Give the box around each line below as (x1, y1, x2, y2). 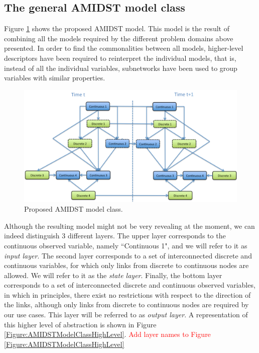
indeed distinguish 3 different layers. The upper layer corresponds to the (4, 230, 226, 241)
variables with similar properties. (4, 72, 105, 83)
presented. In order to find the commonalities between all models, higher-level (4, 43, 243, 53)
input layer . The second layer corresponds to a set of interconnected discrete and (4, 250, 252, 260)
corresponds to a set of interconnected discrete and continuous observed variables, (4, 280, 255, 290)
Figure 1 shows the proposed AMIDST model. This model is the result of (4, 23, 229, 34)
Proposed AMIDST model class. (24, 204, 123, 214)
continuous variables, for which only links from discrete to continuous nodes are (4, 260, 249, 271)
